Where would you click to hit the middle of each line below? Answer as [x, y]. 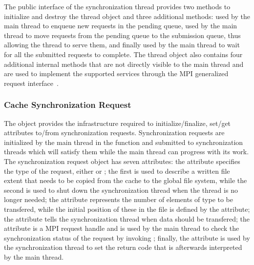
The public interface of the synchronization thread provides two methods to [117, 6]
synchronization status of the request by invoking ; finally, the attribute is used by [127, 237]
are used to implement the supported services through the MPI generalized [116, 73]
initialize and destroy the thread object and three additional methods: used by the [127, 16]
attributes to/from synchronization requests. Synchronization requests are [114, 132]
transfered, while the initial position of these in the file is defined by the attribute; [127, 209]
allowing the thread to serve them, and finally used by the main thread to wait [122, 45]
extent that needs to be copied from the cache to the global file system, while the [126, 180]
